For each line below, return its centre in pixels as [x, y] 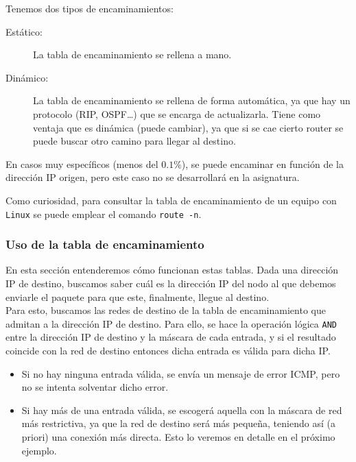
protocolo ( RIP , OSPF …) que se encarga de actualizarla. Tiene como [177, 113]
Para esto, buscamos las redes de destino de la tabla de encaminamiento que [166, 310]
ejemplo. [39, 450]
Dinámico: [27, 77]
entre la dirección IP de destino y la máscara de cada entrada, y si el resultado [171, 337]
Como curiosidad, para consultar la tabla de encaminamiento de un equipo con [171, 200]
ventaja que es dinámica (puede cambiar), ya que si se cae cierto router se [188, 127]
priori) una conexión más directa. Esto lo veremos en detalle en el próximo [178, 437]
